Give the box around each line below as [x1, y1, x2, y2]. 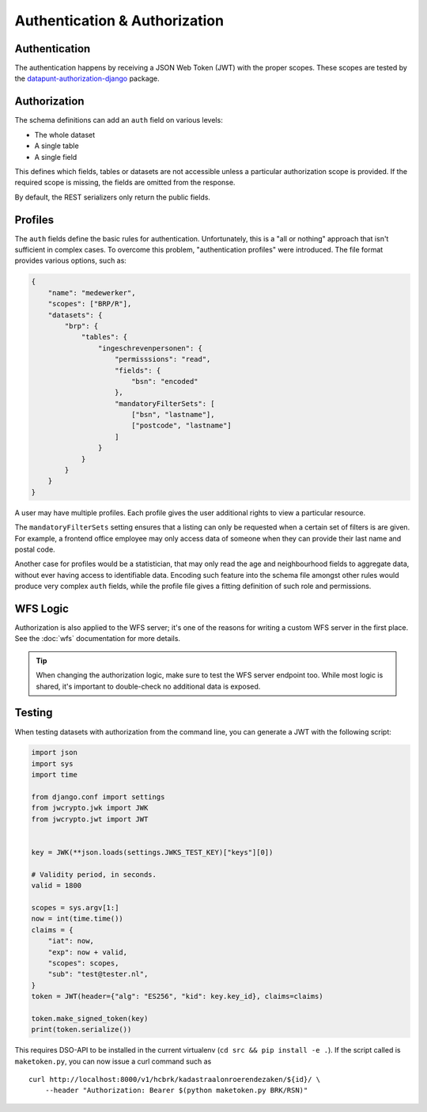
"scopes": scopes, [47, 958, 119, 967]
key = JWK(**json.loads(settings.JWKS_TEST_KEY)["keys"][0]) [31, 848, 274, 856]
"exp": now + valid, [47, 947, 128, 957]
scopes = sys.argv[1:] [31, 903, 119, 912]
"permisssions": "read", [115, 355, 211, 364]
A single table [34, 141, 79, 150]
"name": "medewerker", [47, 288, 136, 297]
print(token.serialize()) [31, 1025, 132, 1034]
